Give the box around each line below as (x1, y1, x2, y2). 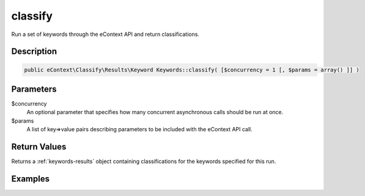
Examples (11, 173, 50, 184)
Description (11, 46, 57, 57)
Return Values (11, 142, 67, 152)
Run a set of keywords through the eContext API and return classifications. (11, 31, 200, 38)
